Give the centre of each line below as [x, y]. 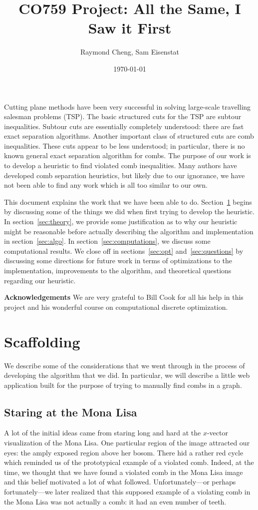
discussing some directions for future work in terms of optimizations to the [118, 261]
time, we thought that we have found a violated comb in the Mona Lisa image [124, 472]
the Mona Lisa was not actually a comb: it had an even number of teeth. [115, 501]
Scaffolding [42, 341]
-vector [217, 433]
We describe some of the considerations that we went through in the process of [125, 365]
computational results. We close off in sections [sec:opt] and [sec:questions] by [124, 250]
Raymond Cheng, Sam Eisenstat [130, 52]
